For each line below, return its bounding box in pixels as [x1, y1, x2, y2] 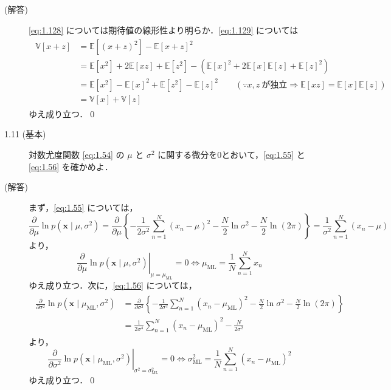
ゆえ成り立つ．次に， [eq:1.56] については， [29, 278, 197, 291]
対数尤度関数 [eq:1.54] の [29, 148, 125, 161]
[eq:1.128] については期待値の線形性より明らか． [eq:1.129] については [29, 23, 299, 36]
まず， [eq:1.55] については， [29, 200, 138, 213]
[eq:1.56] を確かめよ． [29, 160, 113, 173]
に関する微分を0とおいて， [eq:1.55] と [157, 148, 305, 161]
